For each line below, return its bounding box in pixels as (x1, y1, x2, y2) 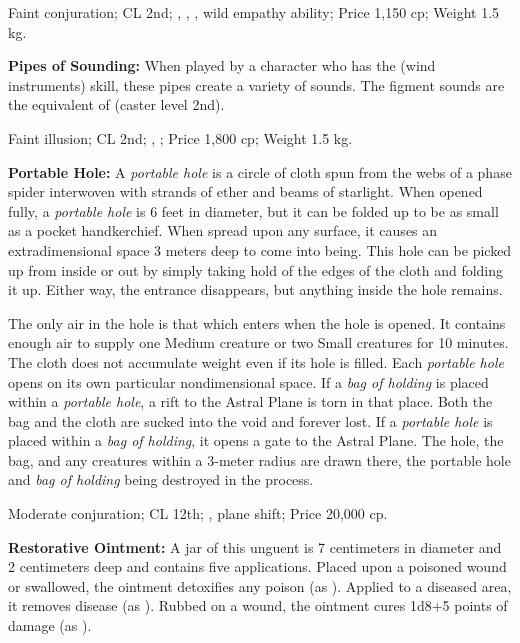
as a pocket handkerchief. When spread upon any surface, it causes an (8, 220, 438, 241)
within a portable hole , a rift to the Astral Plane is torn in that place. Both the (8, 391, 493, 412)
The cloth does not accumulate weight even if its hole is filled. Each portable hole (8, 351, 504, 372)
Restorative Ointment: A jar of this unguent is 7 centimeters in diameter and (8, 536, 502, 557)
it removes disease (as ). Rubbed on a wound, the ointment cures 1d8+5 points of (8, 595, 508, 616)
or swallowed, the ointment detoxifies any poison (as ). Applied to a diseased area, (8, 575, 512, 596)
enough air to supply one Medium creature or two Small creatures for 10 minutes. (8, 332, 509, 353)
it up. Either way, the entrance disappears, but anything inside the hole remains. (8, 279, 503, 300)
